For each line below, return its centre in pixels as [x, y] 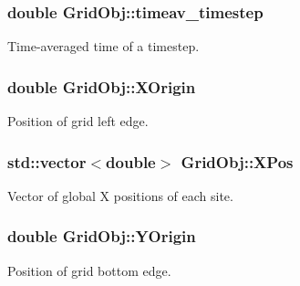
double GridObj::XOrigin [102, 86]
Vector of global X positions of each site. [120, 195]
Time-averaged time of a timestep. [103, 46]
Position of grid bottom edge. [89, 270]
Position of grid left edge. [78, 121]
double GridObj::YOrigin [102, 236]
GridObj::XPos [237, 161]
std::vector [47, 161]
